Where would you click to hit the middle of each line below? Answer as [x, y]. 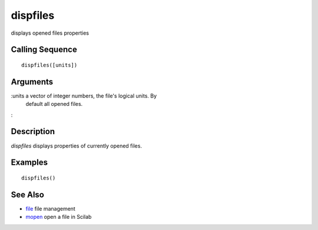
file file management [51, 208]
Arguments [32, 81]
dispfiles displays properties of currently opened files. [77, 146]
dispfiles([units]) [49, 65]
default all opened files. [54, 104]
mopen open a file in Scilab [59, 217]
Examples [29, 163]
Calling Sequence [44, 50]
